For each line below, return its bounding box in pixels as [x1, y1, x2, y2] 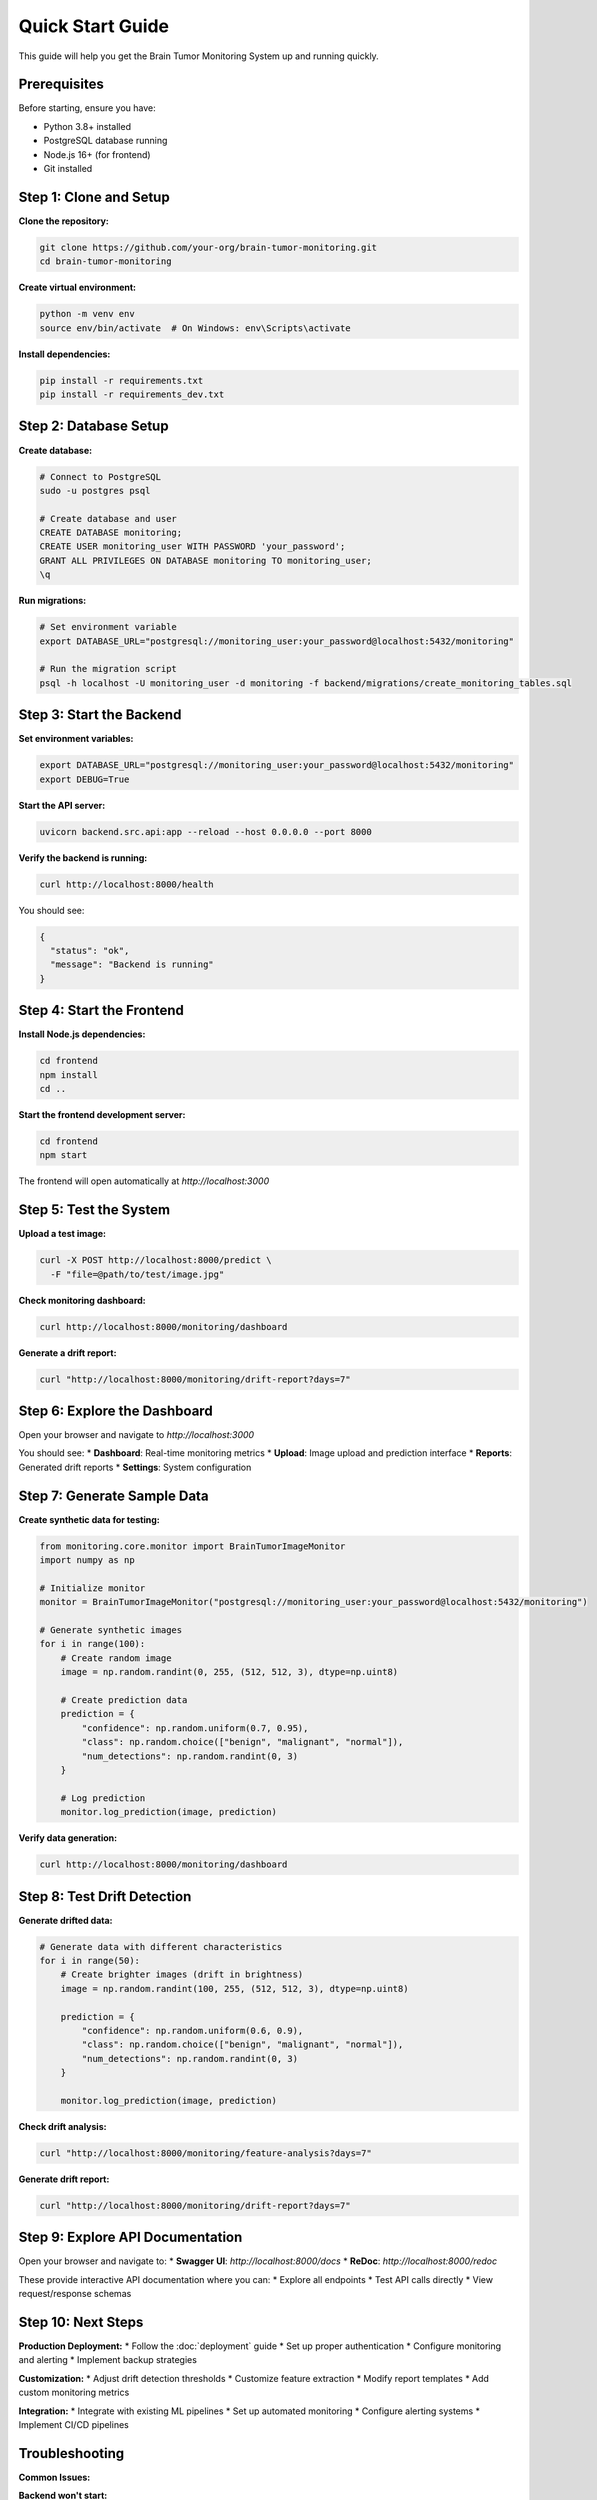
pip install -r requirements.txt [39, 375, 204, 386]
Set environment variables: [18, 733, 134, 745]
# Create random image [60, 1652, 172, 1664]
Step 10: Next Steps [18, 2313, 144, 2330]
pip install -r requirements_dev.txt [39, 389, 225, 400]
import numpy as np [39, 1555, 135, 1566]
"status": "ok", [50, 945, 130, 956]
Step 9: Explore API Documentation [18, 2229, 243, 2246]
